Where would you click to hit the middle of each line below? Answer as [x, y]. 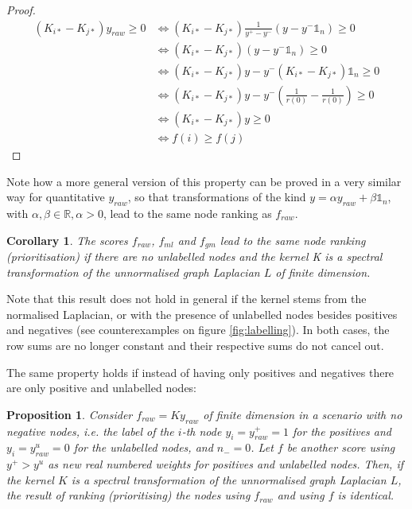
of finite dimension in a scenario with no [303, 414]
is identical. [366, 495]
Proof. [21, 10]
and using [301, 495]
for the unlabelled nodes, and [143, 447]
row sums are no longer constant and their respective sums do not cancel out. [195, 345]
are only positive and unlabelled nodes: [102, 388]
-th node [202, 431]
